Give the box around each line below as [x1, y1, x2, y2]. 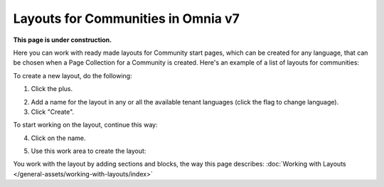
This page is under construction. [13, 36, 112, 44]
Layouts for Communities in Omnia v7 [13, 11, 240, 26]
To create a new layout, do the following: [13, 71, 132, 80]
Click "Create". [31, 107, 75, 116]
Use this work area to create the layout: [31, 146, 146, 156]
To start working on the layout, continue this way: [13, 121, 158, 129]
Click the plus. [31, 85, 73, 93]
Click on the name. [31, 134, 86, 142]
